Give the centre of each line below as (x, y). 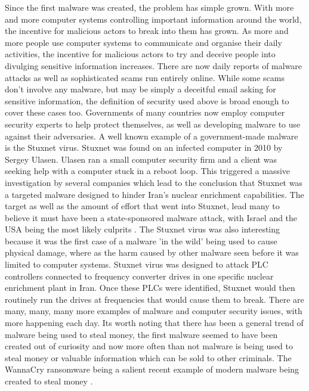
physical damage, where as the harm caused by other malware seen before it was (152, 252)
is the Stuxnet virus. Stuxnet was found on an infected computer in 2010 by (144, 148)
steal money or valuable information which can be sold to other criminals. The (148, 357)
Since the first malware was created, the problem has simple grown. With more (149, 7)
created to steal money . (49, 381)
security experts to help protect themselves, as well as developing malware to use (153, 124)
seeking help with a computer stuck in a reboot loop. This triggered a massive (148, 171)
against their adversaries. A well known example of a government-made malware (152, 136)
